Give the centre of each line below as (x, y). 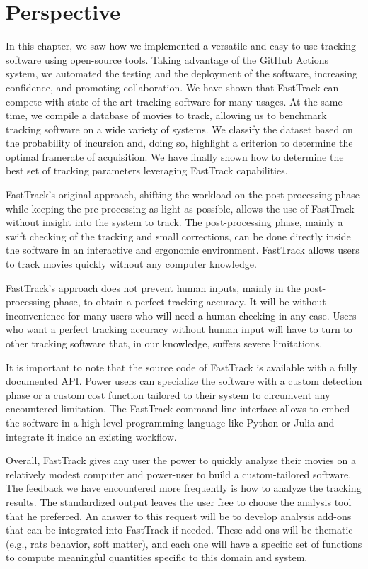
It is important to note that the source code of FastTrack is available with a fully (182, 367)
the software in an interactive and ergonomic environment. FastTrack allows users (183, 250)
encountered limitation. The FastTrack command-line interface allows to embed (178, 409)
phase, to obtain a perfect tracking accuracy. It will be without (190, 302)
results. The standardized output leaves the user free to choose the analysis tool (179, 501)
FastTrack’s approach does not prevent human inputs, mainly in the (153, 287)
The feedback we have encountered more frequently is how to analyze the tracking (184, 488)
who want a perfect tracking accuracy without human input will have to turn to (179, 329)
